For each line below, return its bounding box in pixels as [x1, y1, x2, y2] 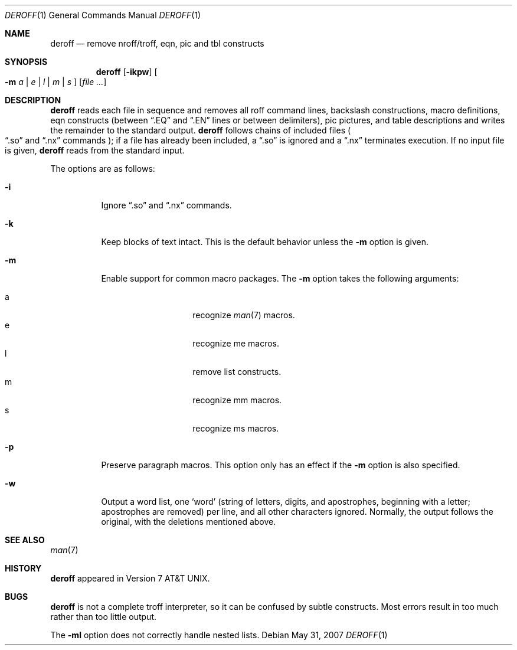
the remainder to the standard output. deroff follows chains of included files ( [50, 125, 351, 135]
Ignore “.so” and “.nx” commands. [101, 200, 232, 210]
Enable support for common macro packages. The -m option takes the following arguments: [101, 273, 459, 283]
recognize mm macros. [192, 395, 282, 405]
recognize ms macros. [192, 423, 279, 433]
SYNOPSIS [5, 57, 48, 67]
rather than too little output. [50, 612, 156, 622]
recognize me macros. [192, 338, 279, 348]
